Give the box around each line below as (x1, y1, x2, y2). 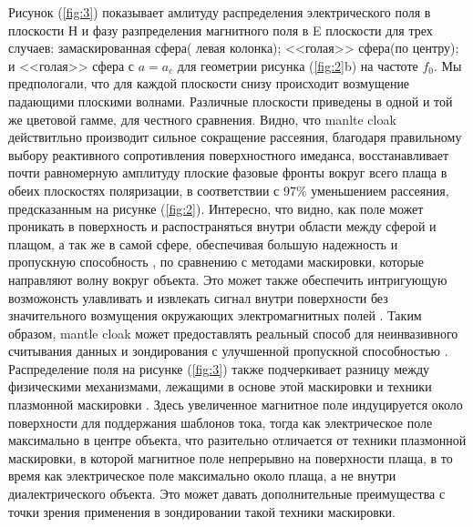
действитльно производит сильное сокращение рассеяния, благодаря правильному (8, 127, 462, 147)
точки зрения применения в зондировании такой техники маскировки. (8, 502, 396, 521)
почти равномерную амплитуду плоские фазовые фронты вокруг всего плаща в (8, 163, 447, 182)
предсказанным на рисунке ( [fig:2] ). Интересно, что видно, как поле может (8, 198, 424, 218)
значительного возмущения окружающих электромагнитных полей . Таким (8, 306, 422, 325)
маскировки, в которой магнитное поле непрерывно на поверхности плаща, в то (8, 448, 453, 467)
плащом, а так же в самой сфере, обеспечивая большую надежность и (8, 234, 398, 253)
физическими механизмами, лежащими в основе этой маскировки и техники (8, 377, 432, 396)
